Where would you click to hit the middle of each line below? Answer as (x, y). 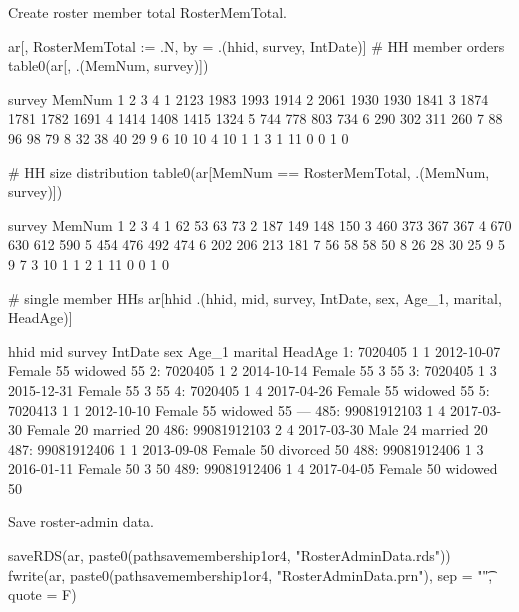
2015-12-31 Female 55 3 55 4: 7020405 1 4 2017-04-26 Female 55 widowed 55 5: (249, 389)
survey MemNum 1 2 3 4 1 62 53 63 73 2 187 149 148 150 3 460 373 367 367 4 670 (260, 224)
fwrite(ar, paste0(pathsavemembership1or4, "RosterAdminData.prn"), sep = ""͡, (250, 574)
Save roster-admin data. (81, 521)
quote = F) (42, 594)
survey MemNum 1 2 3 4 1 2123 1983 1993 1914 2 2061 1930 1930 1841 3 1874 (248, 98)
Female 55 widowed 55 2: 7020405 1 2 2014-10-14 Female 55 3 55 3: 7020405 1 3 (252, 370)
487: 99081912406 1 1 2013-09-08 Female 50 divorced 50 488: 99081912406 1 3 (246, 448)
